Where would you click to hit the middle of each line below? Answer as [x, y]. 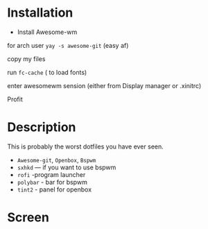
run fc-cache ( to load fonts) [47, 72]
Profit [15, 99]
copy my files [26, 59]
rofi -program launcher [51, 174]
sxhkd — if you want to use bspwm [67, 167]
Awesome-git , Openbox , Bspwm [57, 160]
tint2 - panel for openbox [54, 189]
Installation [40, 13]
